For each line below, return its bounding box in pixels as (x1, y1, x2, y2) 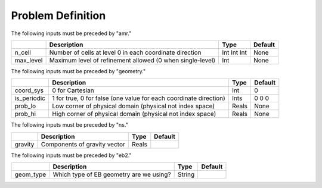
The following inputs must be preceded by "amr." (11, 30, 132, 37)
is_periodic (14, 94, 46, 102)
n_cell (14, 48, 31, 57)
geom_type (14, 170, 47, 178)
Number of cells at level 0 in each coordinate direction (49, 48, 202, 57)
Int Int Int (222, 48, 247, 57)
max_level (14, 56, 43, 64)
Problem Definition (11, 9, 106, 22)
